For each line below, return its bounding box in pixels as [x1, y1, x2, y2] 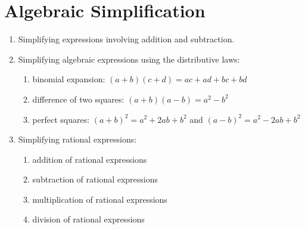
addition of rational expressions [32, 153, 147, 165]
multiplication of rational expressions [32, 193, 167, 205]
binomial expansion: [32, 73, 105, 85]
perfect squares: [32, 113, 90, 125]
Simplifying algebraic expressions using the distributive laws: [18, 52, 240, 65]
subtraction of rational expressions [32, 173, 158, 185]
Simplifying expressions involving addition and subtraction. [18, 33, 235, 45]
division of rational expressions [32, 213, 145, 225]
